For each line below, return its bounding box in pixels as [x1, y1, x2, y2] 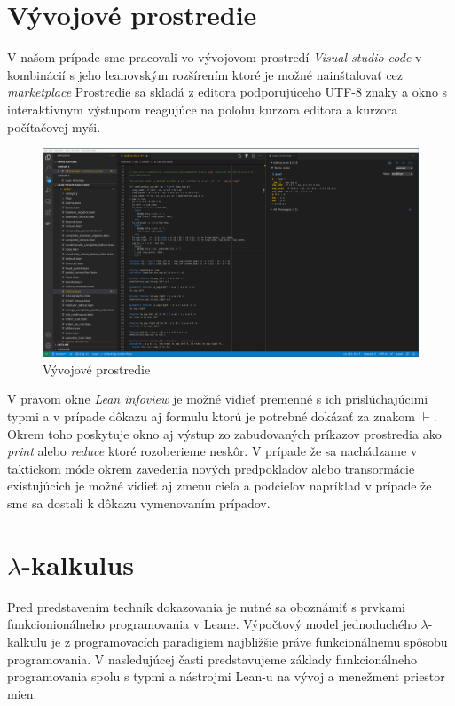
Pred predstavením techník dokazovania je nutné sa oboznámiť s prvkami [7, 597, 405, 616]
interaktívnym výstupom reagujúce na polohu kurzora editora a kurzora [7, 99, 398, 118]
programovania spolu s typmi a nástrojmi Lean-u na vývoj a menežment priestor [7, 667, 445, 686]
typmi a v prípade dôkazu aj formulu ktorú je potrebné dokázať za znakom [7, 407, 415, 426]
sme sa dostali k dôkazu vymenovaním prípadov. [7, 494, 271, 513]
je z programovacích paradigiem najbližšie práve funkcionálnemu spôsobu [51, 631, 448, 650]
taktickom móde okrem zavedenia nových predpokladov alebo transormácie [7, 459, 415, 477]
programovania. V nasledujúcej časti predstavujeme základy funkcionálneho [7, 649, 417, 668]
